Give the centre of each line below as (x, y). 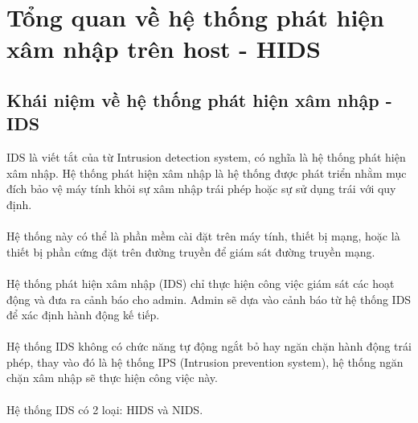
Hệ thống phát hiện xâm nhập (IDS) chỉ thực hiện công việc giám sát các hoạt (201, 283)
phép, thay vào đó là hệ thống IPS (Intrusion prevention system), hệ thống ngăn (205, 361)
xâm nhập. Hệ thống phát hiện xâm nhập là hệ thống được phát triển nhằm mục (207, 172)
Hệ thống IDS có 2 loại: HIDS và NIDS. (105, 409)
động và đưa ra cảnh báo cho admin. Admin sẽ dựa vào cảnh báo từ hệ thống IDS (209, 299)
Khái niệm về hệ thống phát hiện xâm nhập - (199, 99)
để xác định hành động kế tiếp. (83, 315)
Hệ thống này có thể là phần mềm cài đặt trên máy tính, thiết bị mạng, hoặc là (203, 236)
